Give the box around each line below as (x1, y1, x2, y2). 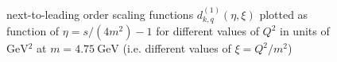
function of (6, 23, 60, 39)
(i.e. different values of (122, 40, 231, 57)
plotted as (259, 6, 308, 22)
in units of (280, 23, 330, 39)
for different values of (156, 23, 259, 39)
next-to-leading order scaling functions (6, 6, 194, 22)
